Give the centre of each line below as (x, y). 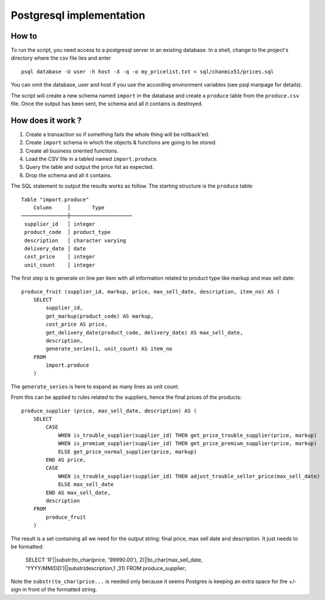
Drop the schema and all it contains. (69, 175)
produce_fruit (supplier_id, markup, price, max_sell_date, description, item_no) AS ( (151, 292)
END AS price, (66, 460)
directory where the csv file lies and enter (61, 58)
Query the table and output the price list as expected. (90, 167)
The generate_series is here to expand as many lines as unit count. (95, 387)
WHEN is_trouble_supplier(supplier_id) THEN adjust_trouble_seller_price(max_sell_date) (189, 476)
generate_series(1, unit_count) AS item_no (109, 349)
